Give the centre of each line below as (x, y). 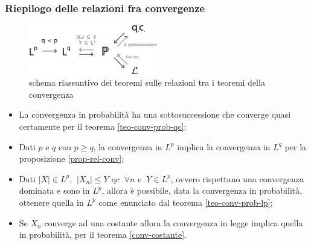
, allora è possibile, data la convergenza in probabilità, (202, 190)
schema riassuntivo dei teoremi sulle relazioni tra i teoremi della (147, 82)
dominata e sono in (54, 190)
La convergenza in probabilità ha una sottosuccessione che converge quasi (155, 114)
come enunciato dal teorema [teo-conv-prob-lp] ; (186, 202)
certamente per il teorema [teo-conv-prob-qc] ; (103, 126)
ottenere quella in (51, 202)
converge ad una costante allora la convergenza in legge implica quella (174, 222)
